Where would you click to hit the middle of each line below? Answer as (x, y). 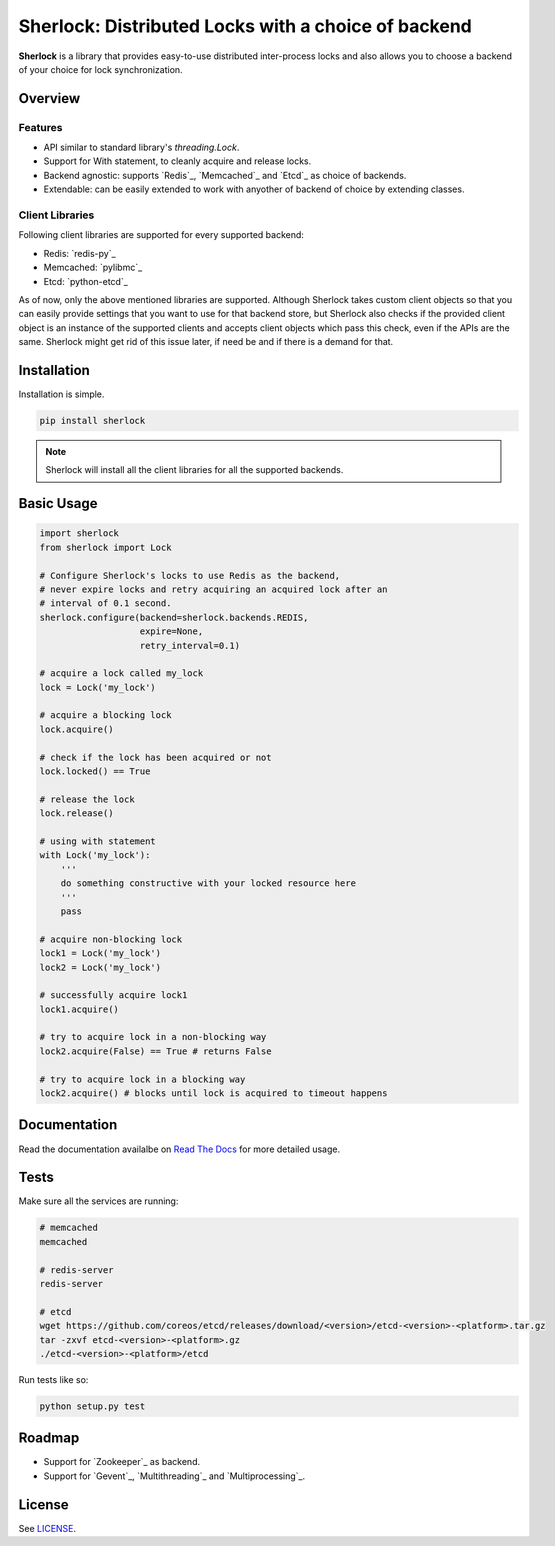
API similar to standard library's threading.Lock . (141, 147)
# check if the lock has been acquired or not (155, 757)
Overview (49, 98)
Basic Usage (58, 503)
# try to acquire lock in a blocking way (142, 1079)
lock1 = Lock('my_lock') (100, 953)
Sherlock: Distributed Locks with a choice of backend (245, 26)
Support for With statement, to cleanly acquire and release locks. (177, 161)
